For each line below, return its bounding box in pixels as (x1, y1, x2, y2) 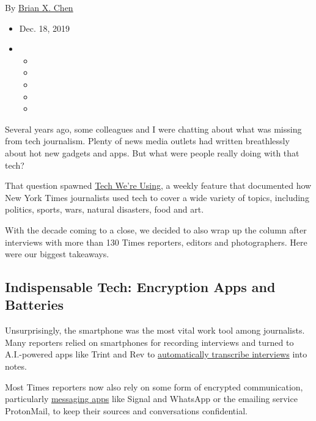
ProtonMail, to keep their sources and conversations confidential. (5, 404, 248, 417)
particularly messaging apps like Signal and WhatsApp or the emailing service (5, 392, 298, 405)
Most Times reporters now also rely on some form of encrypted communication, (5, 380, 303, 393)
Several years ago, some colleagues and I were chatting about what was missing (5, 122, 302, 135)
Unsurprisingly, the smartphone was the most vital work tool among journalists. (5, 324, 305, 337)
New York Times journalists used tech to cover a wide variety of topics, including (5, 191, 309, 203)
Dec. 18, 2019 (19, 21, 70, 34)
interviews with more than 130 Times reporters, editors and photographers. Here (5, 235, 307, 248)
